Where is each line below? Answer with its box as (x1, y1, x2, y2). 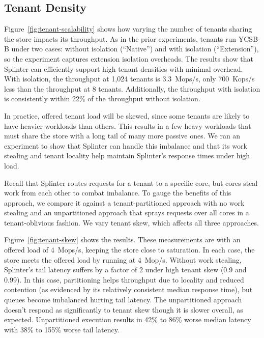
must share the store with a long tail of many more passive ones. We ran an (4, 130, 241, 141)
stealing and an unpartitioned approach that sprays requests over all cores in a (4, 207, 249, 218)
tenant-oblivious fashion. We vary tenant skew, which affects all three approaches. (4, 217, 259, 228)
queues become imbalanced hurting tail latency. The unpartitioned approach (4, 294, 242, 305)
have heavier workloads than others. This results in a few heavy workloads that (4, 120, 251, 131)
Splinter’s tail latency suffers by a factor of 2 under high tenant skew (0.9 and (4, 264, 247, 275)
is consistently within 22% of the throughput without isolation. (4, 93, 200, 104)
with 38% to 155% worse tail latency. (4, 324, 120, 334)
